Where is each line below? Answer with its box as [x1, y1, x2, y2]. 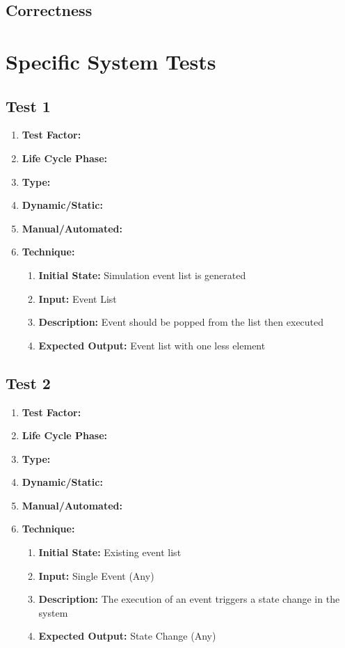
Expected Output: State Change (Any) [38, 629, 216, 643]
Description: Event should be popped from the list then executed [38, 315, 324, 329]
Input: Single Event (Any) [38, 568, 154, 583]
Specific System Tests [6, 47, 216, 75]
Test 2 [6, 372, 51, 393]
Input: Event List [38, 291, 117, 306]
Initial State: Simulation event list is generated [38, 267, 246, 282]
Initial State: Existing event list [38, 545, 182, 560]
